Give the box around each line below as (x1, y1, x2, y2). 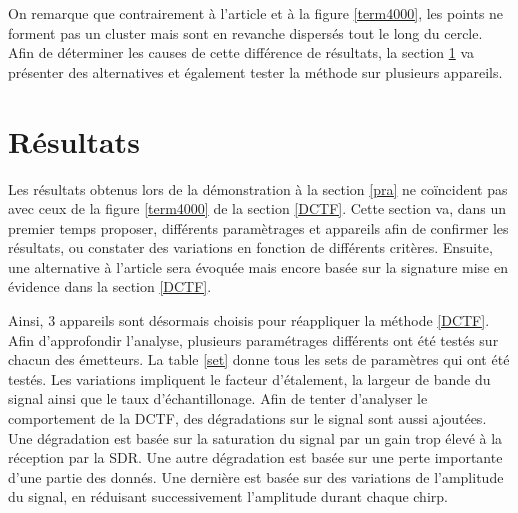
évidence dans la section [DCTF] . (8, 276, 212, 297)
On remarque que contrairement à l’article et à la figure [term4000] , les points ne (8, 3, 504, 23)
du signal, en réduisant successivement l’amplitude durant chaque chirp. (8, 486, 448, 507)
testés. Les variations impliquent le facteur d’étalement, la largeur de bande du (8, 368, 491, 389)
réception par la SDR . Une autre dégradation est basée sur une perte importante (8, 447, 503, 468)
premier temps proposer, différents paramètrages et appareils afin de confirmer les (8, 217, 509, 238)
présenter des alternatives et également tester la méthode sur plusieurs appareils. (8, 61, 503, 82)
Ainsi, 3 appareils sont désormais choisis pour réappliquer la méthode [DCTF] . (8, 310, 490, 331)
